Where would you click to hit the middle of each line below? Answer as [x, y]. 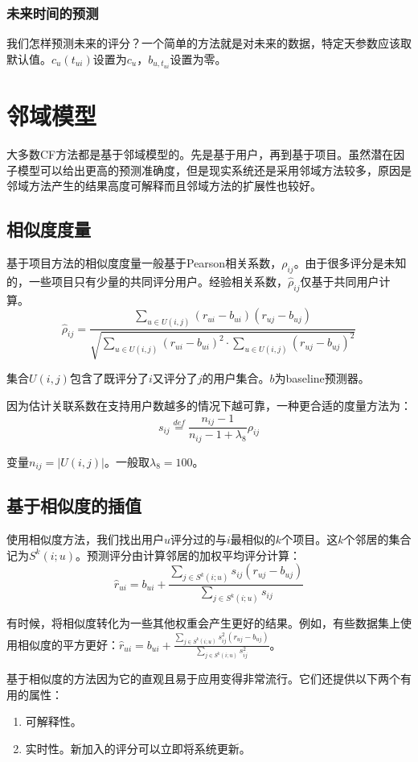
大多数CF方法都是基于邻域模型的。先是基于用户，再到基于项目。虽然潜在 [200, 154]
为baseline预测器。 [322, 378]
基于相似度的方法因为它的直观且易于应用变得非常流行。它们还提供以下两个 [203, 679]
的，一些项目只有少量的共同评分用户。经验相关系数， [147, 281]
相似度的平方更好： [68, 644]
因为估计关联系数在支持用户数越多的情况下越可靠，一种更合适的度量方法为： [209, 406]
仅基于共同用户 [340, 281]
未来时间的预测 [53, 12]
